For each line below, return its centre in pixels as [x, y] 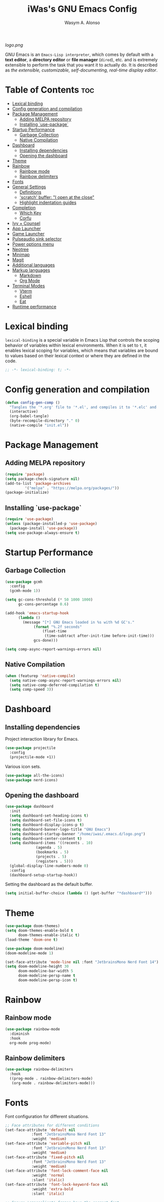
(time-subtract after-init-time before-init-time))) [99, 636]
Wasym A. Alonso [82, 23]
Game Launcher [28, 233]
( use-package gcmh [24, 582]
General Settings [29, 187]
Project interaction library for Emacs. [42, 739]
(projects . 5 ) [51, 857]
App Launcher [26, 228]
